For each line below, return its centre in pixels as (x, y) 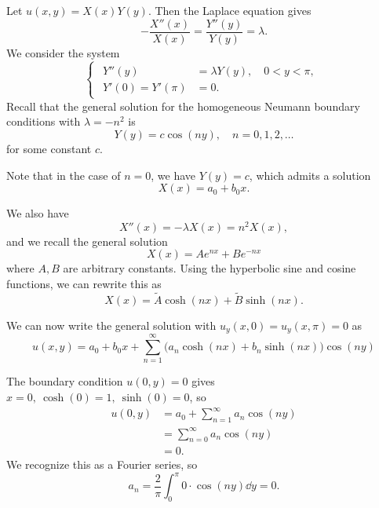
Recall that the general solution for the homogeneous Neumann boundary (183, 106)
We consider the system (63, 52)
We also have (38, 213)
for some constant (49, 149)
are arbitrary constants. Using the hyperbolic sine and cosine (210, 268)
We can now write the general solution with (111, 325)
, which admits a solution (310, 175)
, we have (173, 175)
